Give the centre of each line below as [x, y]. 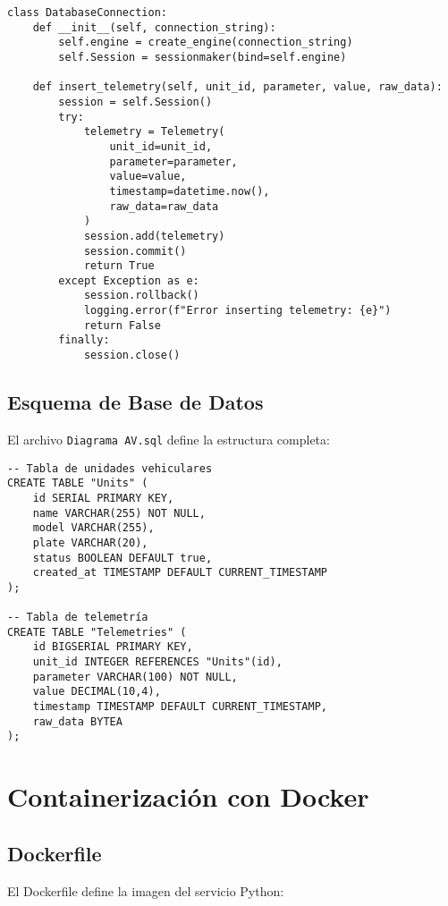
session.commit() [135, 251]
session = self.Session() [135, 102]
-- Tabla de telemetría [78, 618]
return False [122, 325]
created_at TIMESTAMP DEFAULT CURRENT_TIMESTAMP [180, 573]
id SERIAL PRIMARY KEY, [103, 498]
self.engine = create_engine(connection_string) [206, 42]
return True [119, 266]
